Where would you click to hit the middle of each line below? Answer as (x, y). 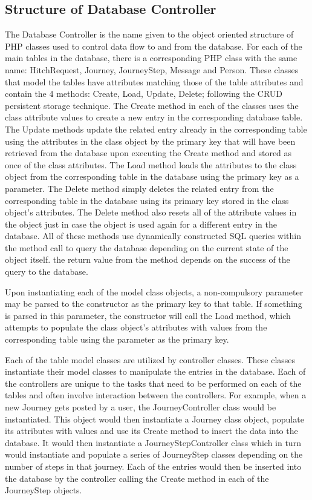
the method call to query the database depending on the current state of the (147, 247)
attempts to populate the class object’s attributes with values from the (136, 327)
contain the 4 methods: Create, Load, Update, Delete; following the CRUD (144, 94)
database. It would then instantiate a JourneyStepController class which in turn (153, 442)
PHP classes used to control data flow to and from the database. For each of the (154, 46)
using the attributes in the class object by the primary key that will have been (150, 141)
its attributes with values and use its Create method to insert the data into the (151, 431)
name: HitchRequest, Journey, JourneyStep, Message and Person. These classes (152, 69)
